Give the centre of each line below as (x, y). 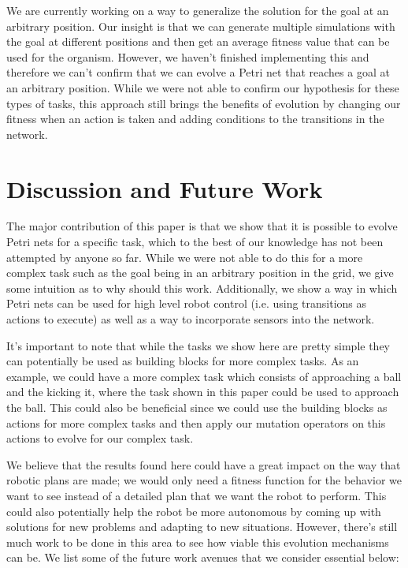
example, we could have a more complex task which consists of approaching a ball (204, 376)
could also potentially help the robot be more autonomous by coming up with (194, 511)
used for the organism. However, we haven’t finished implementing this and (188, 56)
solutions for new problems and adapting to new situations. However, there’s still (202, 527)
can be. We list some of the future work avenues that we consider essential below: (203, 557)
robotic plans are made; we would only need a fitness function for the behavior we (204, 480)
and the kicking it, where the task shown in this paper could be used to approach (203, 392)
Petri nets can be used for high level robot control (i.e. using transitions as (187, 303)
